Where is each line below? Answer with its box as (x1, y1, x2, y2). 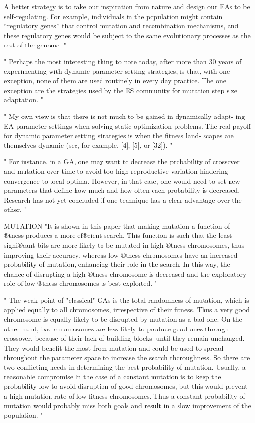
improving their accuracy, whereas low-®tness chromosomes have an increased (4, 249, 238, 259)
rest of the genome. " (4, 40, 67, 50)
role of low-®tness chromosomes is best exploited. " (4, 278, 157, 288)
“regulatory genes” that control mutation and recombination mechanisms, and (4, 21, 239, 31)
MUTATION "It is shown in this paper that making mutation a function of (4, 220, 230, 231)
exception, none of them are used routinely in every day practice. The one (4, 75, 226, 86)
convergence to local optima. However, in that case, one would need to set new (4, 175, 240, 186)
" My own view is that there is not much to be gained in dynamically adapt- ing (4, 111, 245, 121)
